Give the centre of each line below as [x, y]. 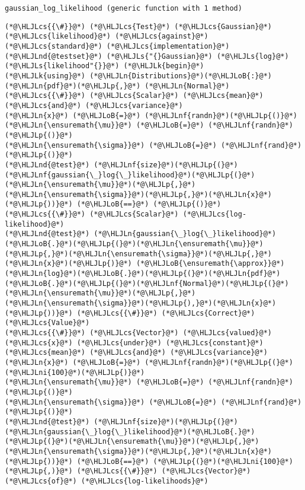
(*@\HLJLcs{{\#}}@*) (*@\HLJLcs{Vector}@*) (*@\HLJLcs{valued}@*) [139, 333]
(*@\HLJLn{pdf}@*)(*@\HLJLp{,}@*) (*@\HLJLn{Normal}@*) [117, 86]
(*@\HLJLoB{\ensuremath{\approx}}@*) [210, 264]
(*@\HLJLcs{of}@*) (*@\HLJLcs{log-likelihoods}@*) [107, 481]
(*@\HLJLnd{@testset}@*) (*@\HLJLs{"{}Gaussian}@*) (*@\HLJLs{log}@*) [147, 56]
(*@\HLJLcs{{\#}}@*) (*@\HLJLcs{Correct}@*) [166, 313]
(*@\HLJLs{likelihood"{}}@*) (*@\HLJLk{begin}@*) [105, 66]
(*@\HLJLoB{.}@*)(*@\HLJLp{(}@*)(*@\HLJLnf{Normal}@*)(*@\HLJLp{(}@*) [147, 283]
